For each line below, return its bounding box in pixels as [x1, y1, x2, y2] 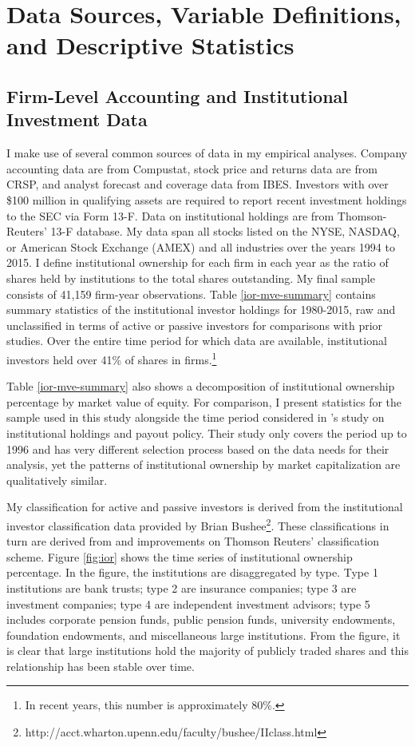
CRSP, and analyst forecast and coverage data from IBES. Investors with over [6, 176, 389, 192]
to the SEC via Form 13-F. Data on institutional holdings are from [6, 207, 334, 224]
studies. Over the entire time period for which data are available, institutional [6, 332, 387, 349]
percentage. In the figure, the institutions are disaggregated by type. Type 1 [6, 564, 378, 581]
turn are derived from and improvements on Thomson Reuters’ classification [6, 533, 380, 550]
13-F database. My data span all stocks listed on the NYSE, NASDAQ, [50, 223, 400, 240]
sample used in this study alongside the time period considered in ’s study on [6, 409, 385, 426]
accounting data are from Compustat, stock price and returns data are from [6, 160, 377, 177]
